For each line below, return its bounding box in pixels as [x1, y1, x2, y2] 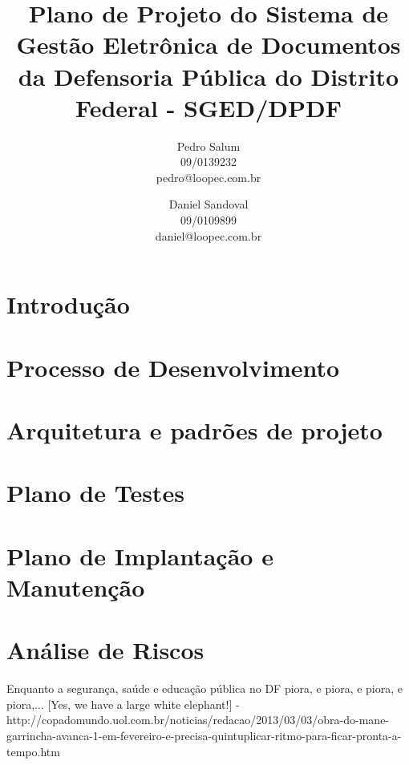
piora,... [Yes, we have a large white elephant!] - [6, 695, 240, 712]
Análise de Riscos [6, 633, 204, 666]
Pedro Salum [176, 137, 241, 154]
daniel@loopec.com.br [155, 227, 262, 244]
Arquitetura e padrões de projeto [6, 414, 383, 446]
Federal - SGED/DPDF [75, 91, 342, 123]
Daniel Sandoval [168, 196, 249, 212]
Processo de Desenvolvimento [6, 350, 340, 383]
